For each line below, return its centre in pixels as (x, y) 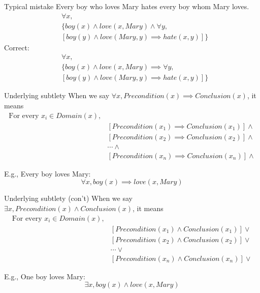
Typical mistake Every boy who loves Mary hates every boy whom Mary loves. (127, 6)
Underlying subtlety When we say (57, 95)
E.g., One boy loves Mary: (45, 276)
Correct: (17, 47)
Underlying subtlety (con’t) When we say (68, 198)
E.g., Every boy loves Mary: (47, 173)
